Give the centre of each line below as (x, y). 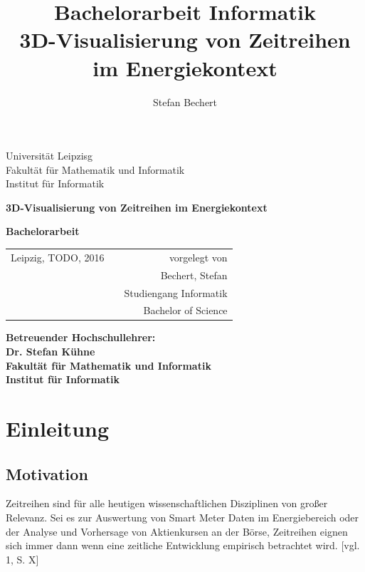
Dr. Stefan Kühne (51, 352)
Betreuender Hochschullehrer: (81, 337)
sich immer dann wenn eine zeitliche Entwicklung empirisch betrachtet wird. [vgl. (183, 545)
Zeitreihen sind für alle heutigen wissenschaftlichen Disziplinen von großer (167, 503)
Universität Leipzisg (49, 156)
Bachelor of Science (185, 310)
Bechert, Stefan (194, 275)
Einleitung (58, 428)
